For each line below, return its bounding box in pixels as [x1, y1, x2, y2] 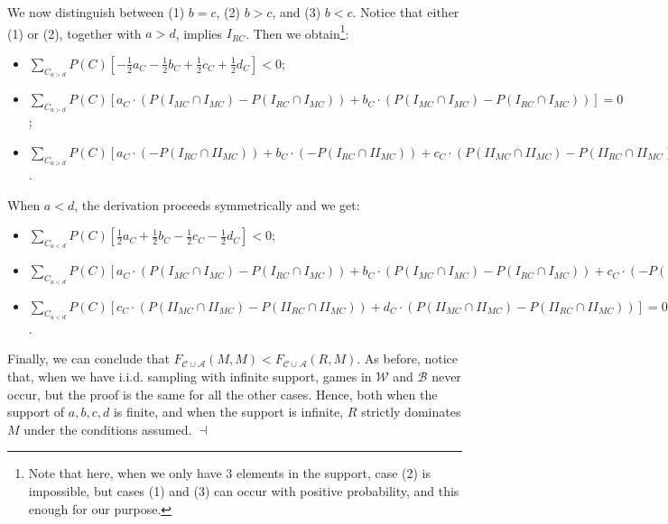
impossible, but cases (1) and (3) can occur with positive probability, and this [28, 482, 459, 500]
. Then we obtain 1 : [246, 21, 349, 42]
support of [7, 402, 65, 421]
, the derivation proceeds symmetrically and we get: [74, 195, 360, 214]
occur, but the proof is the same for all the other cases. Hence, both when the [7, 384, 438, 403]
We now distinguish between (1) [7, 3, 185, 21]
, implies [175, 23, 223, 42]
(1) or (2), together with [7, 23, 142, 42]
